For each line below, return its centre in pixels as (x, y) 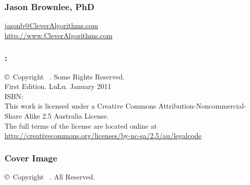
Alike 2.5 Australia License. (66, 116)
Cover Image (31, 158)
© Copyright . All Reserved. (50, 176)
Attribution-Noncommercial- (202, 106)
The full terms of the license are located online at (81, 125)
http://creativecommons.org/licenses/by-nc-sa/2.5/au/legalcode (103, 135)
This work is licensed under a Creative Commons (80, 106)
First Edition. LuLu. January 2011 (58, 86)
